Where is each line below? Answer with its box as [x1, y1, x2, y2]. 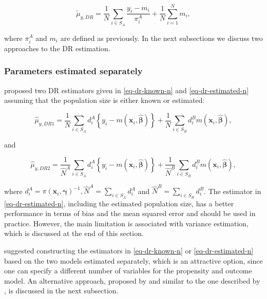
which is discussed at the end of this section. [4, 228, 144, 239]
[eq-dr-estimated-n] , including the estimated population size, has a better [4, 198, 234, 208]
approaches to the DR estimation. [4, 42, 110, 53]
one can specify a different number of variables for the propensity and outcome [4, 265, 252, 276]
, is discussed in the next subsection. [4, 285, 119, 296]
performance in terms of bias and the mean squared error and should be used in [4, 208, 256, 219]
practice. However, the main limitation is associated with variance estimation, [4, 218, 249, 228]
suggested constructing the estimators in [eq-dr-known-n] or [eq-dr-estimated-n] [4, 245, 254, 255]
